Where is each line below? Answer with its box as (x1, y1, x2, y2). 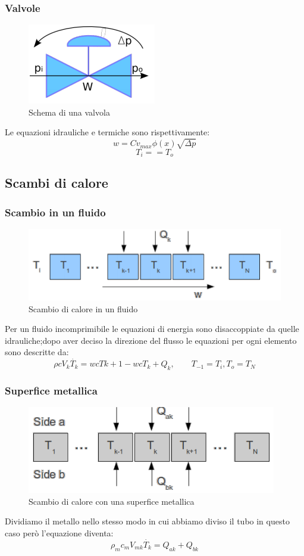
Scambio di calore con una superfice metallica (29, 495, 195, 507)
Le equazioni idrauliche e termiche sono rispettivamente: (5, 126, 210, 138)
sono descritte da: (5, 346, 69, 358)
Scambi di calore (5, 173, 108, 192)
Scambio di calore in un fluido (29, 302, 138, 315)
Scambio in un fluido (5, 204, 106, 219)
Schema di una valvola (29, 105, 110, 118)
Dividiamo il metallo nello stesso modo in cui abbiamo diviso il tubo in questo (5, 515, 290, 527)
